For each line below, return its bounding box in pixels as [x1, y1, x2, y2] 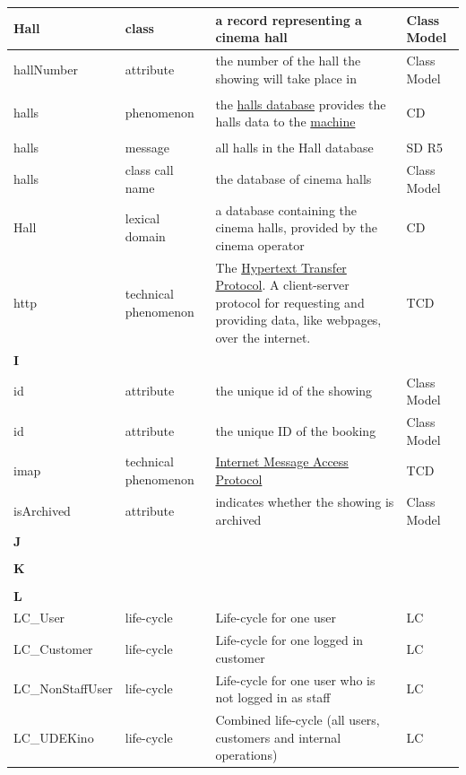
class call [125, 161, 174, 179]
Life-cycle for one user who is [215, 670, 375, 689]
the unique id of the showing [215, 381, 373, 400]
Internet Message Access [215, 452, 349, 471]
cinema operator [215, 235, 305, 254]
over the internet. [215, 327, 311, 346]
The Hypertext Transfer [215, 257, 347, 276]
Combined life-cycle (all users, [215, 710, 380, 729]
